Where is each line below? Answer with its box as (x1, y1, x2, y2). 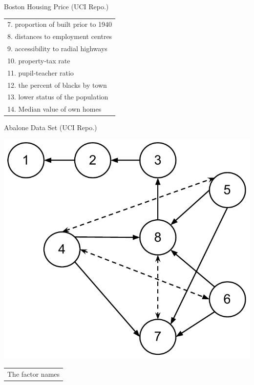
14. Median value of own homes (7, 104, 102, 114)
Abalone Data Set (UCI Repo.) (4, 122, 97, 133)
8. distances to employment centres (7, 31, 112, 41)
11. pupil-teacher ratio (7, 67, 74, 77)
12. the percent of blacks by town (7, 79, 107, 90)
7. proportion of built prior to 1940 (7, 19, 112, 29)
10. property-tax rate (7, 55, 70, 65)
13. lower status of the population (7, 92, 108, 102)
